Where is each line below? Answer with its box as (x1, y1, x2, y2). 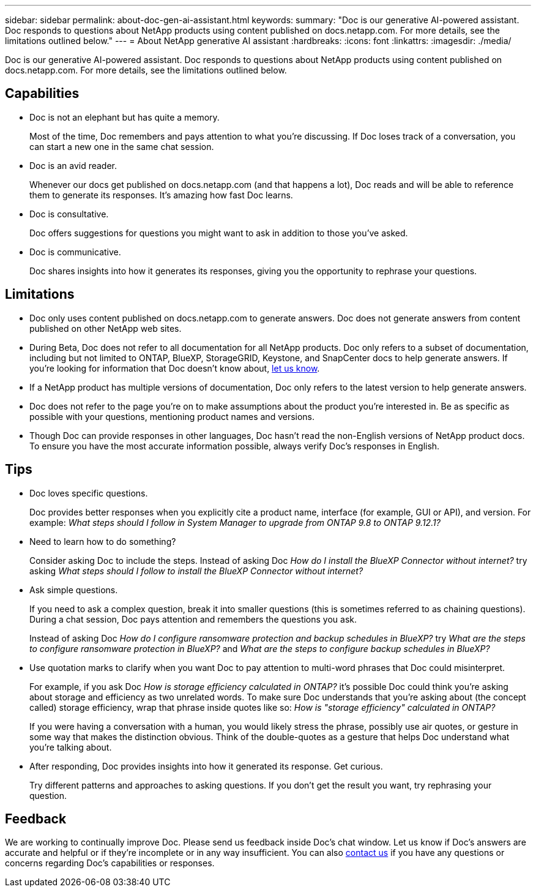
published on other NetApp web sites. (29, 323, 182, 334)
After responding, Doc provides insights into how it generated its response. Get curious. (29, 760, 383, 771)
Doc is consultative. (29, 208, 109, 219)
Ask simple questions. (29, 584, 118, 595)
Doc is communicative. (29, 246, 121, 257)
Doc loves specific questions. (29, 487, 148, 498)
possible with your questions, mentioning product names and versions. (29, 411, 315, 422)
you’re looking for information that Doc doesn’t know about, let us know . (29, 362, 320, 373)
